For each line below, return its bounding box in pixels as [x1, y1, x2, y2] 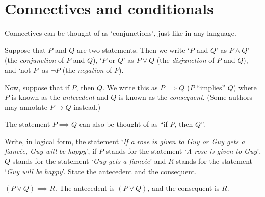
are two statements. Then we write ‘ [76, 44, 190, 55]
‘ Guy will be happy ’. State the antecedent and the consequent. [5, 165, 197, 176]
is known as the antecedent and [11, 92, 109, 102]
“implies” [197, 81, 226, 92]
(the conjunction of [5, 54, 64, 65]
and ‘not [5, 64, 31, 75]
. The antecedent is [55, 183, 115, 193]
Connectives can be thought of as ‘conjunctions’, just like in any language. [5, 27, 236, 38]
